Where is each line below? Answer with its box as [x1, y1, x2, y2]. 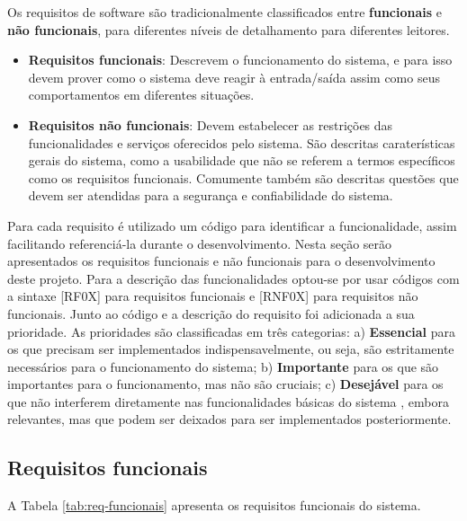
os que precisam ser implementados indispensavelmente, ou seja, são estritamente [7, 340, 454, 358]
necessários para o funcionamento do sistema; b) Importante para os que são [7, 357, 439, 375]
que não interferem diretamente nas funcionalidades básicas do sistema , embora [7, 392, 449, 411]
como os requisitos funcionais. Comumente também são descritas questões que [28, 168, 459, 187]
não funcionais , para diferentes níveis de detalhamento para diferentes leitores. [7, 20, 450, 39]
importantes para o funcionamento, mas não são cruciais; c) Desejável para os [7, 375, 444, 393]
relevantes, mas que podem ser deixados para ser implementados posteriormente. [7, 410, 452, 428]
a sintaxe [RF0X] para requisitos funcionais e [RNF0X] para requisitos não [7, 287, 418, 305]
